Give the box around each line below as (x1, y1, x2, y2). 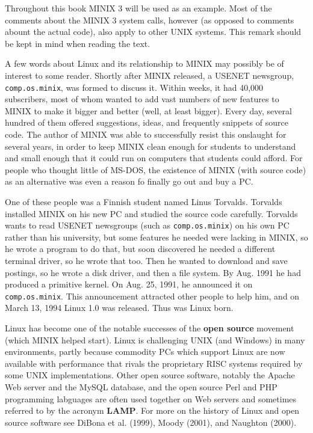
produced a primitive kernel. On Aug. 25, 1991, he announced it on (5, 278, 253, 290)
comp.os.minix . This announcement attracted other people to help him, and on (5, 289, 300, 302)
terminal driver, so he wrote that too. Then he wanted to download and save (5, 254, 288, 266)
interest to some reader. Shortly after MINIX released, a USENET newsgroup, (5, 69, 294, 81)
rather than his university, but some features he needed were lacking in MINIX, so (5, 230, 308, 243)
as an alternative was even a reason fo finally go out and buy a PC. (5, 175, 253, 188)
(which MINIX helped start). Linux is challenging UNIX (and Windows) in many (5, 333, 305, 346)
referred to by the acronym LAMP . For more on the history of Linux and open (5, 404, 300, 417)
